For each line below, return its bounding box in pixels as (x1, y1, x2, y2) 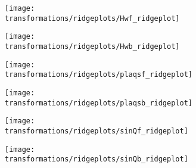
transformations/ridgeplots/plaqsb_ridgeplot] (5, 98, 192, 107)
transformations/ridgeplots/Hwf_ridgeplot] (5, 14, 180, 23)
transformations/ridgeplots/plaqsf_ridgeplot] (5, 70, 192, 79)
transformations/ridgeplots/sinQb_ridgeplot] (5, 155, 188, 164)
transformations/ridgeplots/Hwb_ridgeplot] (5, 42, 180, 51)
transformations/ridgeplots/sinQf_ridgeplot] (5, 126, 188, 135)
